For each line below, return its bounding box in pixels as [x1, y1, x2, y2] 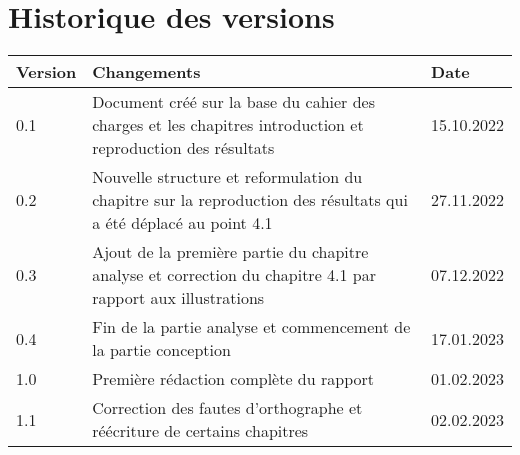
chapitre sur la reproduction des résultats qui [92, 188, 408, 212]
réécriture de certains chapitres [92, 419, 309, 443]
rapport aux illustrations [92, 286, 265, 310]
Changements [92, 60, 201, 84]
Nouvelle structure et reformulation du [92, 165, 363, 189]
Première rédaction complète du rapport [92, 367, 374, 391]
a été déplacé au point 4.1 [92, 211, 273, 235]
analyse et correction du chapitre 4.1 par [92, 263, 377, 287]
